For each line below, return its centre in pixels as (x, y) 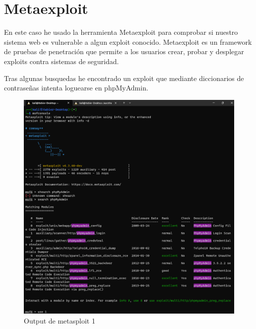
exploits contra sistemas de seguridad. (62, 61)
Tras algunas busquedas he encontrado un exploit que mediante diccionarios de (124, 78)
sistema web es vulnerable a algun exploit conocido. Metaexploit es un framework (128, 41)
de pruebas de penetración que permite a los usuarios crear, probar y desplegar (124, 51)
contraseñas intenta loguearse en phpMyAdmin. (76, 88)
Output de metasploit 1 (60, 320)
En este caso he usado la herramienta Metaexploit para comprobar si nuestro (121, 32)
